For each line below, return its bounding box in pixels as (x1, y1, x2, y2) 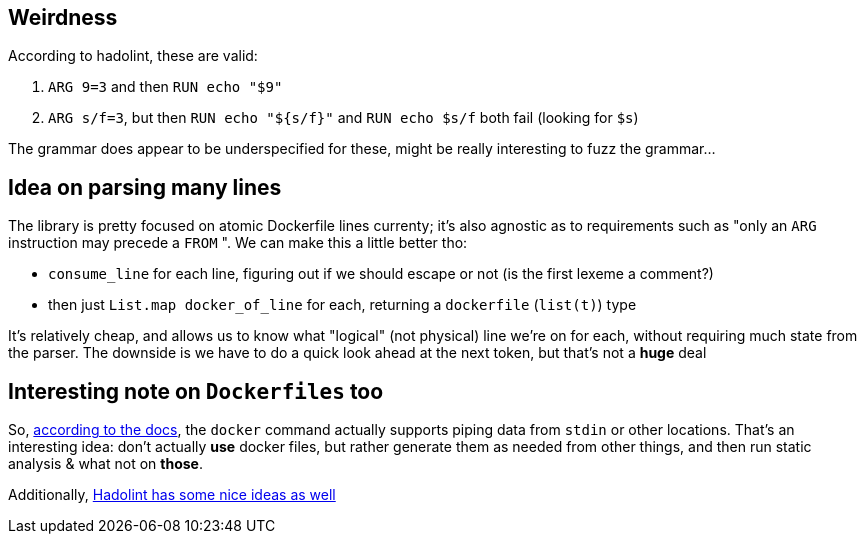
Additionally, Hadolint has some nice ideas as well (8, 486, 336, 504)
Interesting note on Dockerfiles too (8, 378, 384, 404)
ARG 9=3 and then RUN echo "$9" (48, 78, 283, 96)
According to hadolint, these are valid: (8, 47, 258, 65)
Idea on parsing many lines (8, 174, 282, 200)
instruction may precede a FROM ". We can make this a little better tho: (8, 234, 468, 252)
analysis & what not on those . (8, 455, 203, 473)
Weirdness (8, 5, 118, 30)
